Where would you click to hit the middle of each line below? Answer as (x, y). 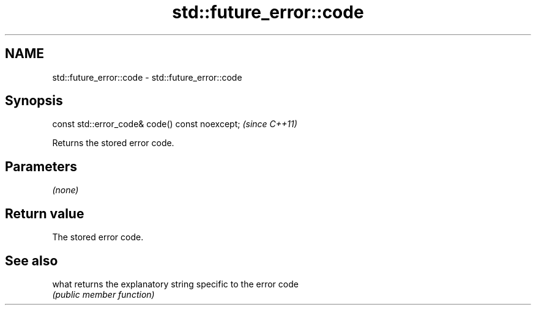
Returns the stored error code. (113, 143)
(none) (65, 190)
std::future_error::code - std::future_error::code (147, 77)
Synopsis (34, 101)
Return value (45, 213)
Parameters (41, 166)
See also (32, 260)
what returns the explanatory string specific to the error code (175, 284)
